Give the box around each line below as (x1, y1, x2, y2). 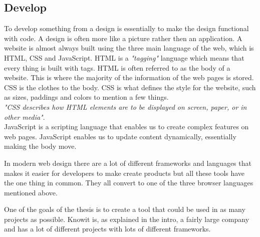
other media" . (4, 111, 45, 122)
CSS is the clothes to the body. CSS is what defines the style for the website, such (4, 82, 256, 92)
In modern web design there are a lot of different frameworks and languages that (4, 157, 251, 168)
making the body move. (4, 141, 77, 151)
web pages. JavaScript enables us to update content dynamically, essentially (4, 131, 236, 141)
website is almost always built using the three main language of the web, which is (4, 43, 254, 53)
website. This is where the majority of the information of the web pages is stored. (4, 72, 254, 83)
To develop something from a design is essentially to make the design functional (4, 23, 249, 34)
